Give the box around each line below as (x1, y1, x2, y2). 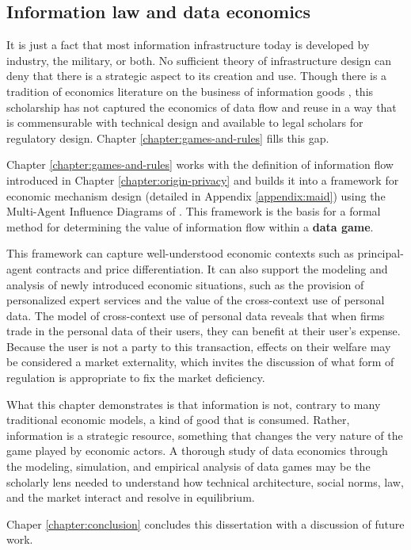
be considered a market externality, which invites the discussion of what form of (6, 353, 394, 370)
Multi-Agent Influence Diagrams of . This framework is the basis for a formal (6, 203, 381, 220)
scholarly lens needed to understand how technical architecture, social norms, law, (6, 473, 404, 490)
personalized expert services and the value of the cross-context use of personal (6, 292, 385, 308)
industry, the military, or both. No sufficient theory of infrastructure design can (6, 52, 391, 68)
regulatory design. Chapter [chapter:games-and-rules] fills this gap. (6, 129, 329, 146)
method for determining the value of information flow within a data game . (6, 218, 374, 235)
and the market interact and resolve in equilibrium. (6, 489, 255, 506)
